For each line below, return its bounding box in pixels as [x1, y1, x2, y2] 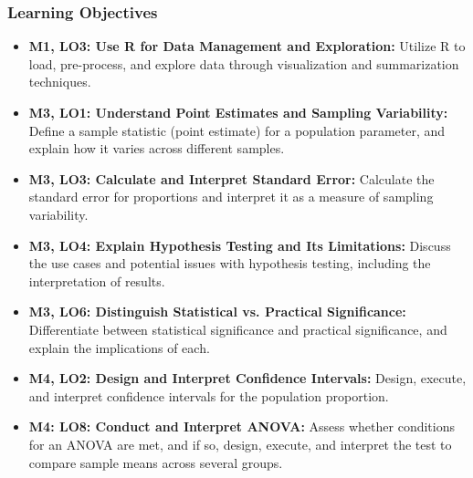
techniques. [28, 72, 91, 91]
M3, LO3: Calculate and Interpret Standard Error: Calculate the [28, 169, 435, 188]
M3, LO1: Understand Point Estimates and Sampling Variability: [28, 103, 448, 121]
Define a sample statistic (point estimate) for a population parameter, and [28, 120, 446, 140]
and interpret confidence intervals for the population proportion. [28, 386, 389, 405]
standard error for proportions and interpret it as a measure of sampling [28, 187, 434, 206]
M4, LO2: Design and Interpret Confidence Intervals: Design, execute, [28, 369, 467, 388]
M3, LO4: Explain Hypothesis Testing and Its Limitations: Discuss [28, 235, 451, 255]
